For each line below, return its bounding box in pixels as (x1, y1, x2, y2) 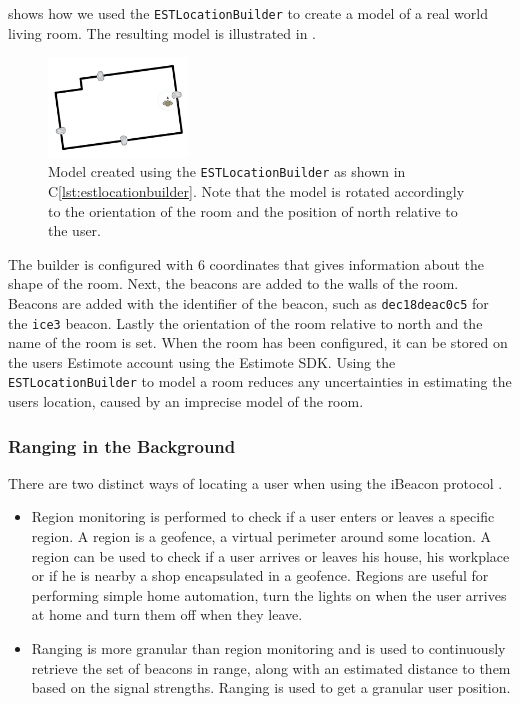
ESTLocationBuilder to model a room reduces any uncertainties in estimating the (8, 371, 512, 392)
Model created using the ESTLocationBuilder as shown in (48, 161, 406, 182)
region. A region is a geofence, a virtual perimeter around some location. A (31, 526, 492, 547)
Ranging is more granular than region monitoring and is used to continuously (31, 638, 506, 658)
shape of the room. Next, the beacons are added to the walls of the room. (8, 273, 459, 294)
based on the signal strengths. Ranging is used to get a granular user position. (31, 677, 511, 698)
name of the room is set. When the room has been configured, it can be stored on (8, 332, 508, 353)
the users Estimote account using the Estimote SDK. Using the (8, 351, 396, 372)
